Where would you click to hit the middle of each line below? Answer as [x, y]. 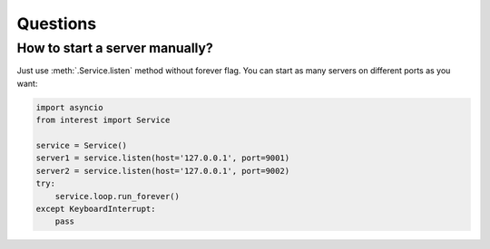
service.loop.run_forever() [118, 196]
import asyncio [69, 107]
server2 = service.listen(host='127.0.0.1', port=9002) [163, 171]
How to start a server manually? [115, 48]
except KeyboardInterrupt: [96, 209]
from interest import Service [103, 120]
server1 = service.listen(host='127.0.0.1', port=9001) [163, 158]
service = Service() [81, 145]
